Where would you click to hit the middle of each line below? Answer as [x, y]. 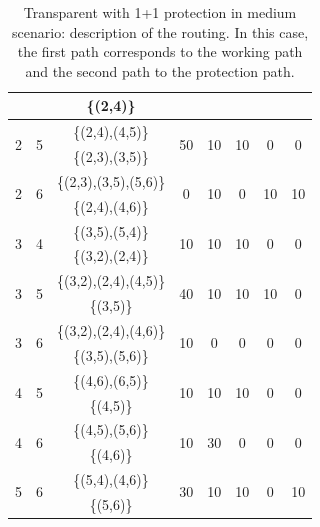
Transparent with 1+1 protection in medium [160, 12]
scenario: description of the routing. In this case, [160, 31]
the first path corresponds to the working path [160, 51]
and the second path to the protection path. [160, 70]
